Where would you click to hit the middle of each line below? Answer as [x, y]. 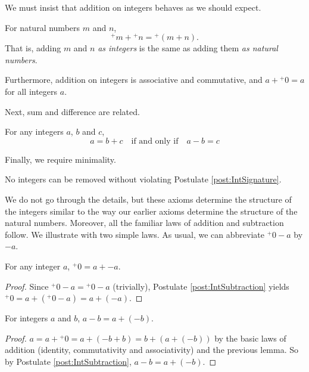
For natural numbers [43, 27]
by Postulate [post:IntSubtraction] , [68, 361]
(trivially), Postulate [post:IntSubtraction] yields [201, 286]
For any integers [34, 131]
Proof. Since [27, 286]
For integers [26, 318]
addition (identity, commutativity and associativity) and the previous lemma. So [152, 350]
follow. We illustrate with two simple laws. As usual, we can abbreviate [135, 234]
